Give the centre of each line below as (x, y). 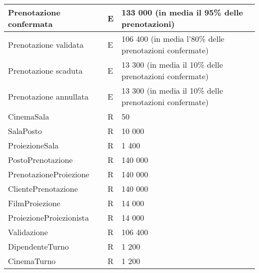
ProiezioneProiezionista (49, 217)
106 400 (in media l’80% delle (173, 39)
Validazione (28, 232)
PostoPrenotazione (40, 160)
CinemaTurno (32, 261)
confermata (30, 24)
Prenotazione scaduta (45, 70)
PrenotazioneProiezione (49, 174)
